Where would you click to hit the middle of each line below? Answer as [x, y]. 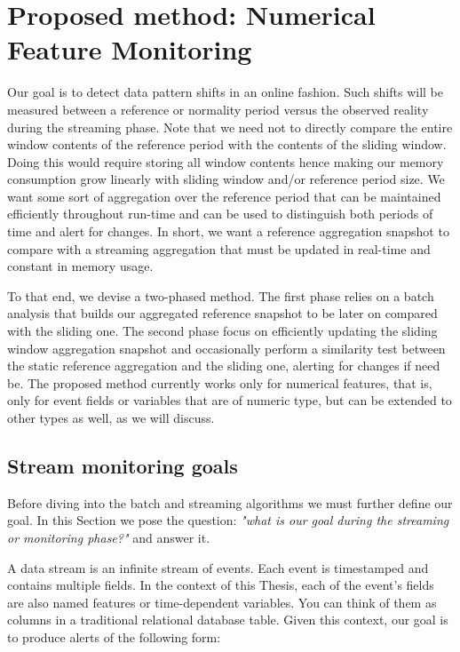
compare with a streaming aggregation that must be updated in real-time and [219, 248]
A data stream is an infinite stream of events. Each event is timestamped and [218, 567]
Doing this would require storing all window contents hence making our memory [226, 161]
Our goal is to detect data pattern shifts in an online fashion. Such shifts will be [225, 92]
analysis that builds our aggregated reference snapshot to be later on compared [222, 313]
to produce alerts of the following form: [114, 636]
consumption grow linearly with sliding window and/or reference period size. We [226, 179]
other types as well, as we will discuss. [111, 417]
